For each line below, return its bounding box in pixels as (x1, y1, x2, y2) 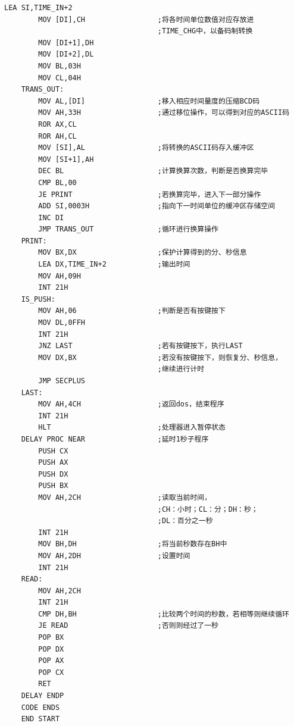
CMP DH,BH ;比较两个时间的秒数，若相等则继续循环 (38, 609, 289, 618)
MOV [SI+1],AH (38, 155, 94, 164)
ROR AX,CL (38, 120, 77, 129)
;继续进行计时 (157, 365, 205, 374)
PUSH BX (38, 481, 68, 490)
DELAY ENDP (21, 691, 64, 700)
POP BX (38, 633, 64, 642)
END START (21, 715, 60, 724)
